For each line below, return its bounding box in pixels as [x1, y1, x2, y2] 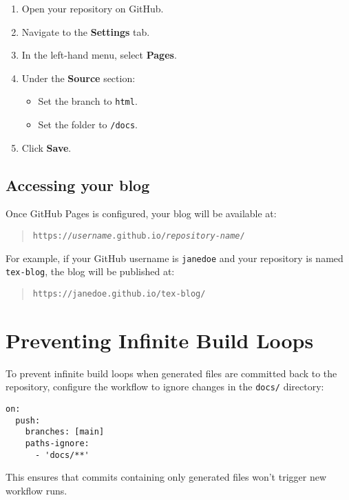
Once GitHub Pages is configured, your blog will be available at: [6, 206, 277, 221]
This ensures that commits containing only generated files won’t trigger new [6, 470, 327, 484]
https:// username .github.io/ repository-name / [32, 231, 245, 241]
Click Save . [21, 140, 72, 154]
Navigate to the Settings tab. [21, 24, 150, 39]
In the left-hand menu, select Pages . [21, 48, 177, 62]
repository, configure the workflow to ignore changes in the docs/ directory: [6, 379, 324, 394]
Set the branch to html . [38, 94, 138, 108]
